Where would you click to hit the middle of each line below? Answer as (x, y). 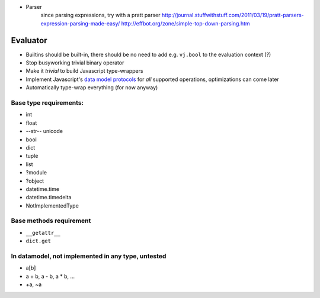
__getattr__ (43, 233)
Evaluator (29, 41)
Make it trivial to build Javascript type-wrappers (84, 71)
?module (36, 173)
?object (35, 181)
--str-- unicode (44, 131)
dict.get (39, 241)
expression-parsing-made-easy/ (80, 23)
